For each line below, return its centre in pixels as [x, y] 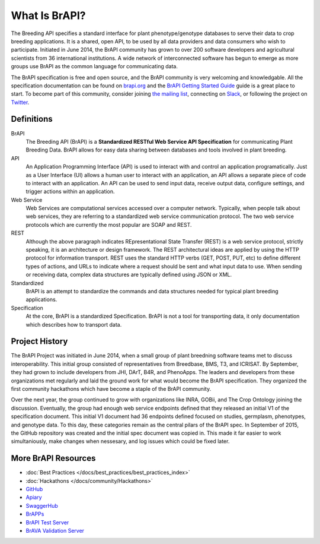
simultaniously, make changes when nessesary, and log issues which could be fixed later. [120, 441]
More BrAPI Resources [53, 458]
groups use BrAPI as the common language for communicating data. [94, 67]
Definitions [32, 119]
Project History [39, 341]
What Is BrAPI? [48, 15]
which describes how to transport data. [74, 324]
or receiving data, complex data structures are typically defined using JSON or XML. [129, 275]
